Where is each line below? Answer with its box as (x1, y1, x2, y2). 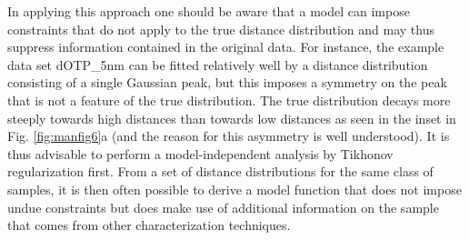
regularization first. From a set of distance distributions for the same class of (7, 162, 434, 181)
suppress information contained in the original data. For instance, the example (7, 37, 444, 56)
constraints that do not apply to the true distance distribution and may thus (7, 19, 434, 38)
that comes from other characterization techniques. (7, 215, 291, 235)
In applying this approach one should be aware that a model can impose (7, 2, 410, 20)
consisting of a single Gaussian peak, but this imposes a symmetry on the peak (7, 73, 447, 92)
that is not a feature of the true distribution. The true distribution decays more (7, 90, 451, 109)
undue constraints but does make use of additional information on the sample (7, 197, 439, 216)
